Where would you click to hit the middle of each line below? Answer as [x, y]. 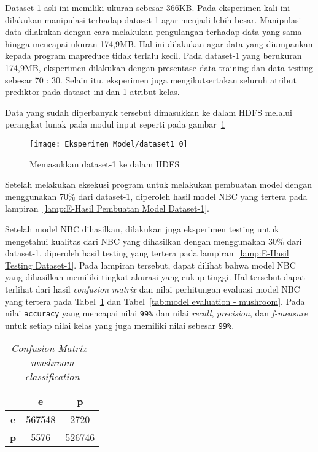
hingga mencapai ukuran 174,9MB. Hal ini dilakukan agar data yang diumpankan [159, 43]
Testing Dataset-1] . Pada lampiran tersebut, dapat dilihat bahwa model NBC [150, 265]
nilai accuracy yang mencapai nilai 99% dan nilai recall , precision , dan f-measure [157, 313]
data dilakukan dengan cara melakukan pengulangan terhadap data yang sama [153, 32]
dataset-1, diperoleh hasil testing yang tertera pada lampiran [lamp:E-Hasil [147, 253]
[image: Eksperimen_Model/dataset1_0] [109, 144]
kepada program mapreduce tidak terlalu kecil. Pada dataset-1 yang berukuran [153, 56]
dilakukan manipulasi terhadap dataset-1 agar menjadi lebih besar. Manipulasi [153, 19]
